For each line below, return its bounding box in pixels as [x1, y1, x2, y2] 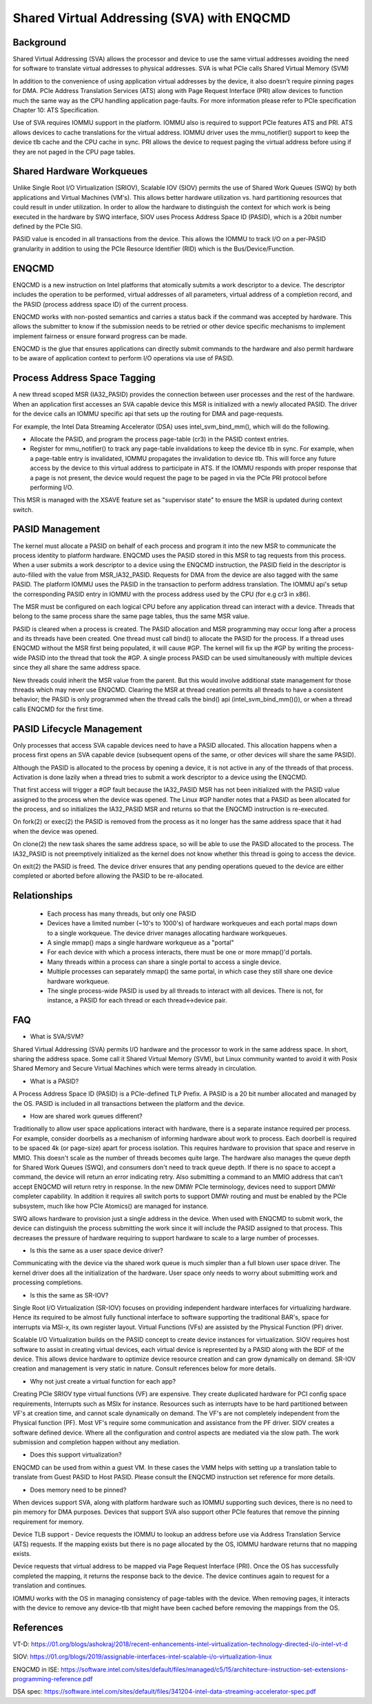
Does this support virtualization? [30, 1450, 122, 1459]
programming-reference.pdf [12, 1675, 93, 1683]
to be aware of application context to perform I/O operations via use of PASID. [12, 354, 234, 362]
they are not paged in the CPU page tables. [12, 147, 136, 156]
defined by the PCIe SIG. [12, 223, 83, 231]
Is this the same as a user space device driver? [30, 1246, 163, 1255]
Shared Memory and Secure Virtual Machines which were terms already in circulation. [12, 1065, 257, 1073]
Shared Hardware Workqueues [12, 165, 148, 177]
